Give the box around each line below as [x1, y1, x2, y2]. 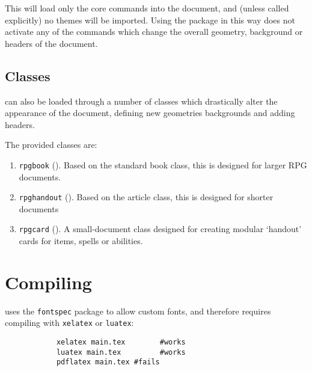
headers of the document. [5, 37, 98, 49]
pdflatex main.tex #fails [56, 358, 160, 367]
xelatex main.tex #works [56, 338, 186, 347]
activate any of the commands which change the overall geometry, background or [5, 25, 303, 38]
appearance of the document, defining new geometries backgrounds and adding [5, 106, 295, 119]
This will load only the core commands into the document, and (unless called [5, 2, 289, 14]
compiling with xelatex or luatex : [5, 316, 134, 329]
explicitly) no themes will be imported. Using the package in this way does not [5, 13, 295, 26]
